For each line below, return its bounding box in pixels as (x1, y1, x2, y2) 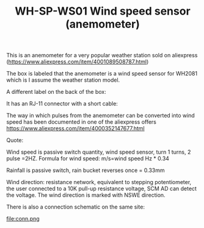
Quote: (6, 137, 24, 144)
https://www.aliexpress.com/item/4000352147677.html (6, 125, 145, 132)
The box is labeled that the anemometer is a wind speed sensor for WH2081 (6, 70, 197, 77)
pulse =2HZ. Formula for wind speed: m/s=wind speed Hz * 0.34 (6, 155, 170, 162)
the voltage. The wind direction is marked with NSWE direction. (6, 191, 166, 199)
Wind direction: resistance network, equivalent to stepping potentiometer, (6, 179, 192, 186)
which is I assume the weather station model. (6, 76, 120, 84)
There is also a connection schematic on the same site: (6, 203, 145, 211)
